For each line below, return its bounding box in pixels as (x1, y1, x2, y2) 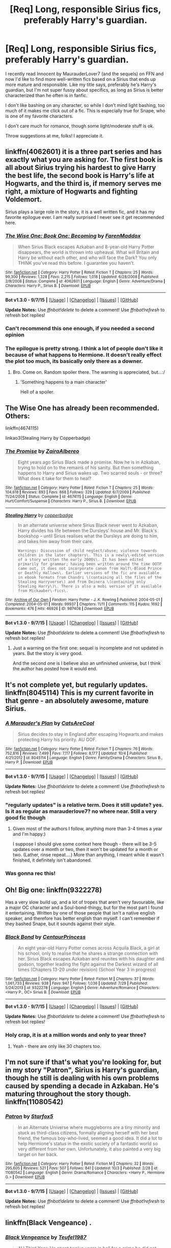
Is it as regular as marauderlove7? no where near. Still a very (5, 808, 157, 815)
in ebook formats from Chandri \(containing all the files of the (17, 575, 162, 580)
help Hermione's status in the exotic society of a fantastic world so (17, 1141, 158, 1147)
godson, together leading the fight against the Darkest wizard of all (17, 961, 159, 968)
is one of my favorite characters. (5, 113, 74, 119)
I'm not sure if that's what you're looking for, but (5, 1058, 162, 1067)
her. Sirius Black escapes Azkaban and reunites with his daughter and (17, 956, 164, 962)
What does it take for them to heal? (17, 475, 92, 481)
